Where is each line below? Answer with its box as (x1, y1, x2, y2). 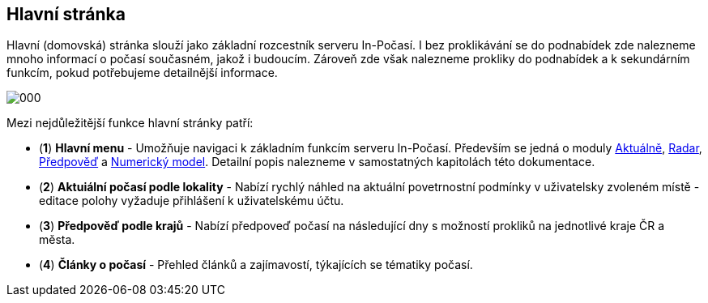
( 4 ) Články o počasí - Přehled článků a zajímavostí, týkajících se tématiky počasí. (39, 258, 473, 272)
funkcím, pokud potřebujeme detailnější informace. (6, 66, 278, 80)
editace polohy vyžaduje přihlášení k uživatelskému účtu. (39, 194, 344, 208)
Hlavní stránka (6, 4, 126, 24)
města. (39, 233, 75, 247)
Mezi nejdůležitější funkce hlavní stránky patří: (6, 116, 254, 130)
